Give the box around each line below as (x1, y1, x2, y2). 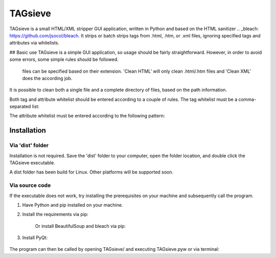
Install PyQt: (22, 234, 48, 241)
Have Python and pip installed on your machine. (22, 202, 123, 208)
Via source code (9, 182, 51, 189)
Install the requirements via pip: (22, 211, 89, 218)
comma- (238, 96, 257, 102)
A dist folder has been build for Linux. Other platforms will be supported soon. (9, 169, 174, 175)
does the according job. (22, 75, 73, 81)
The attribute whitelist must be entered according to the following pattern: (9, 113, 165, 119)
